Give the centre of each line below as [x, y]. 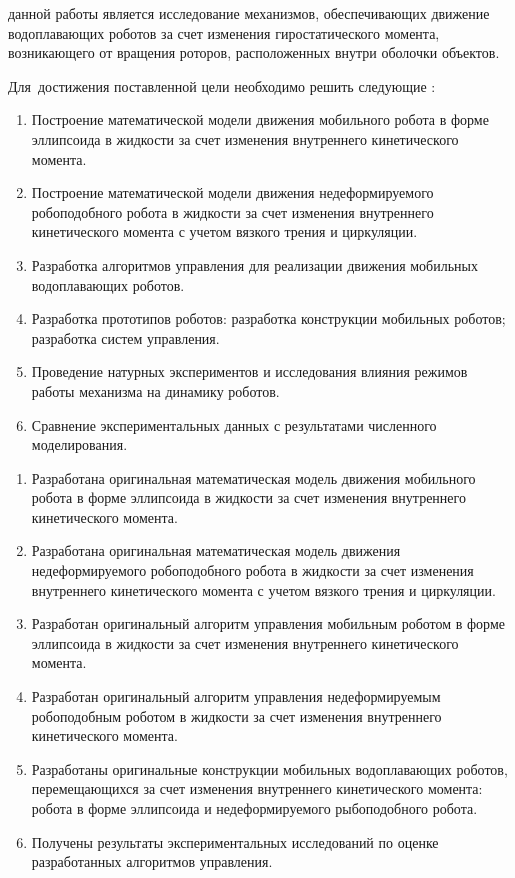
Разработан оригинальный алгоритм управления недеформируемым [236, 696]
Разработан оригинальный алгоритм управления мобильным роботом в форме [268, 623]
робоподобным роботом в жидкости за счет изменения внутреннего [236, 715]
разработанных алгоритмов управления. [152, 861]
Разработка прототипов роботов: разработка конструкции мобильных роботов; [268, 318]
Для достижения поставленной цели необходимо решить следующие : [222, 85]
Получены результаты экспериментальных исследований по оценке [235, 841]
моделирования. [79, 444]
